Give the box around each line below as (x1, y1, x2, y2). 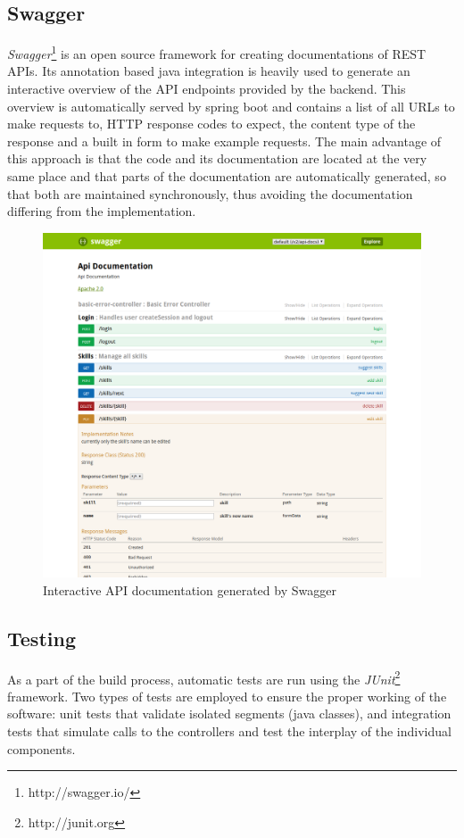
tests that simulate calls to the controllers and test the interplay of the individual (7, 721, 452, 740)
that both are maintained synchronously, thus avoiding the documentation (7, 184, 413, 203)
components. (7, 739, 76, 758)
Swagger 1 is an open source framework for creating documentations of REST (7, 42, 427, 62)
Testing (7, 624, 76, 651)
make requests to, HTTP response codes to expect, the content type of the (7, 114, 416, 133)
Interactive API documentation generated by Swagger (43, 580, 336, 599)
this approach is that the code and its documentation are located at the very (7, 149, 427, 168)
